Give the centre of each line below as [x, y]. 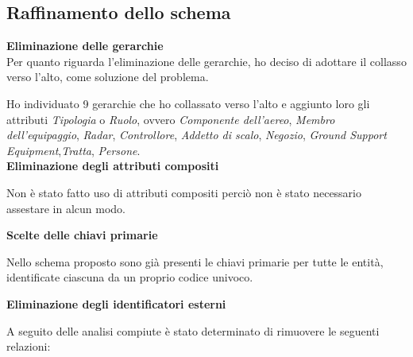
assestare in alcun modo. [66, 208]
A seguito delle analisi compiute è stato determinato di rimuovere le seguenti [193, 330]
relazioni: [29, 346]
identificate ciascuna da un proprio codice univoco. [130, 277]
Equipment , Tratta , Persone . [73, 150]
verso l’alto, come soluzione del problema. [108, 77]
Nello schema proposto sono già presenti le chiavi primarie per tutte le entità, [195, 261]
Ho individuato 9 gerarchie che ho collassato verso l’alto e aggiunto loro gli [188, 103]
